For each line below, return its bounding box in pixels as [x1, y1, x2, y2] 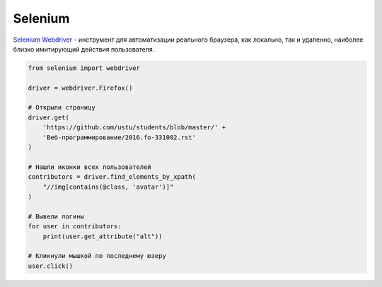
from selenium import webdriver [28, 64, 141, 72]
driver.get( [28, 113, 70, 122]
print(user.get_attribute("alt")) [42, 232, 163, 240]
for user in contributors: [28, 223, 122, 230]
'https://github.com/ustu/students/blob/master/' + [42, 124, 226, 131]
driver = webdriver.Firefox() [28, 83, 133, 92]
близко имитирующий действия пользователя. [13, 45, 155, 53]
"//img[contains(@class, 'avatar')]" [42, 182, 174, 191]
